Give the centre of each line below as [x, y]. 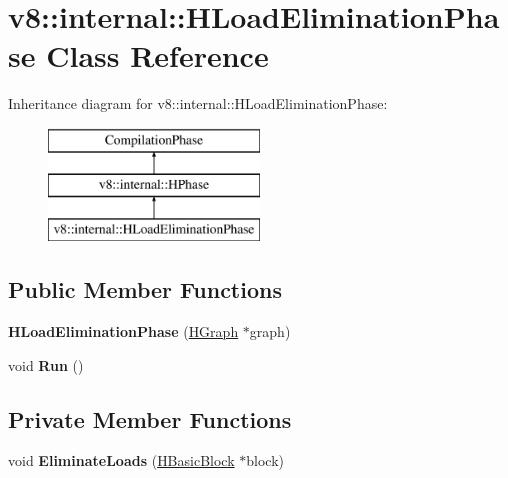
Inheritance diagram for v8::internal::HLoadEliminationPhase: [198, 103]
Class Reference [157, 55]
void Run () [46, 364]
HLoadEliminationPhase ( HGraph [123, 331]
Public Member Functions [145, 289]
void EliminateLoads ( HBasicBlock [121, 460]
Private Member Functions [150, 418]
